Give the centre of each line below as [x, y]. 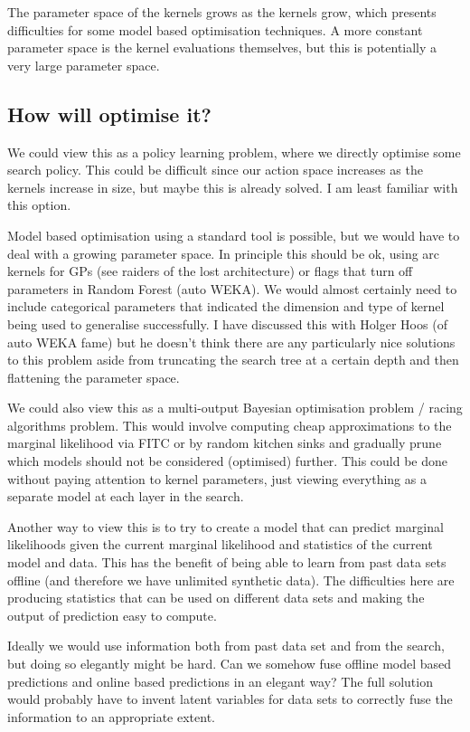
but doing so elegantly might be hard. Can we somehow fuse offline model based [230, 664]
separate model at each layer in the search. [126, 496]
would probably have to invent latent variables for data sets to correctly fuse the [230, 699]
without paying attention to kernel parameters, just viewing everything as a [217, 478]
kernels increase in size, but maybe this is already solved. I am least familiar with [233, 187]
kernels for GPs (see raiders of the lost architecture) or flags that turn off [210, 271]
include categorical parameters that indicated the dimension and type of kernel [226, 306]
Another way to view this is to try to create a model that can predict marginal [226, 526]
